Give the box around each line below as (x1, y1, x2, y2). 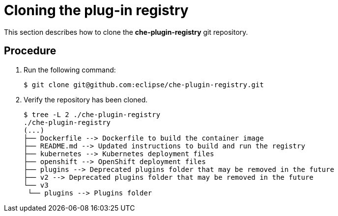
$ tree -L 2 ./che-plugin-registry (24, 110, 161, 119)
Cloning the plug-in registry (4, 2, 189, 19)
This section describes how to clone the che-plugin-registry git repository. (4, 27, 248, 36)
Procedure (4, 45, 56, 57)
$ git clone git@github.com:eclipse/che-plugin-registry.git (24, 80, 264, 89)
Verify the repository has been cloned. (24, 95, 148, 104)
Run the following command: (24, 65, 116, 74)
